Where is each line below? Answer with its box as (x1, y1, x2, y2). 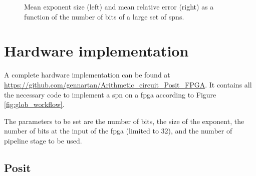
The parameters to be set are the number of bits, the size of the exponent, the (4, 115, 244, 126)
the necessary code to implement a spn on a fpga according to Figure (4, 89, 216, 99)
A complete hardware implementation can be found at (4, 69, 170, 80)
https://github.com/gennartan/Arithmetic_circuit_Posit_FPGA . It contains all (4, 79, 252, 89)
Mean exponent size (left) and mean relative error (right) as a (24, 1, 214, 11)
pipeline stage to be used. (4, 135, 82, 145)
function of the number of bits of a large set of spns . (24, 11, 184, 21)
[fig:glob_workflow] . (4, 99, 65, 109)
